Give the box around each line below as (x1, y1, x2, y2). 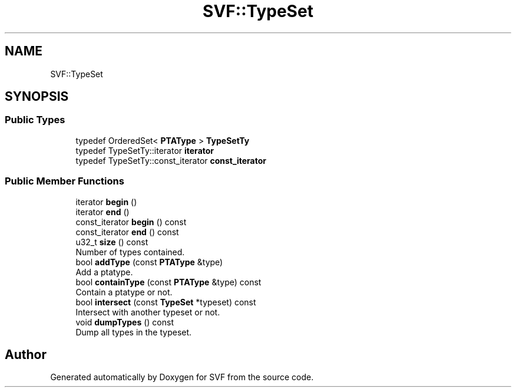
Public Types (5, 114, 65, 126)
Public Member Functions (5, 175, 124, 187)
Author (5, 347, 47, 362)
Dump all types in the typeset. (75, 327, 192, 337)
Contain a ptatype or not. (75, 286, 173, 297)
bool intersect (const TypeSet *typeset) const (75, 297, 256, 307)
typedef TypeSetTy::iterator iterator (75, 145, 214, 156)
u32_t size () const (75, 236, 148, 247)
